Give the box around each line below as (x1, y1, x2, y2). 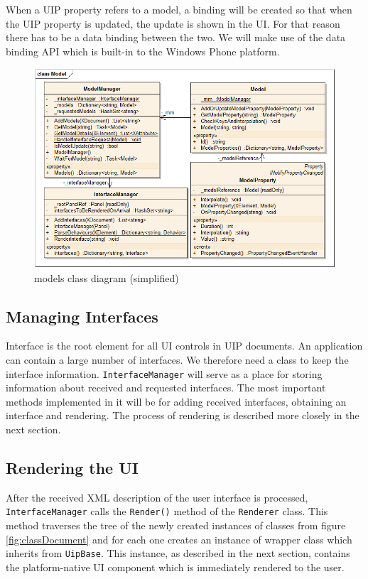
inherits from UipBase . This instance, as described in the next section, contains (6, 546, 350, 561)
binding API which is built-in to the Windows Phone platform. (6, 43, 280, 58)
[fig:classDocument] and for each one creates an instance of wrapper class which (6, 531, 352, 546)
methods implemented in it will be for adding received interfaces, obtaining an (6, 394, 347, 408)
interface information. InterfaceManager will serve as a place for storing (6, 366, 323, 381)
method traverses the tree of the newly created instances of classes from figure (6, 518, 346, 533)
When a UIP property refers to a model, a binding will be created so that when (6, 2, 352, 16)
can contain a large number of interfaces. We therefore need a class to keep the (6, 352, 349, 367)
